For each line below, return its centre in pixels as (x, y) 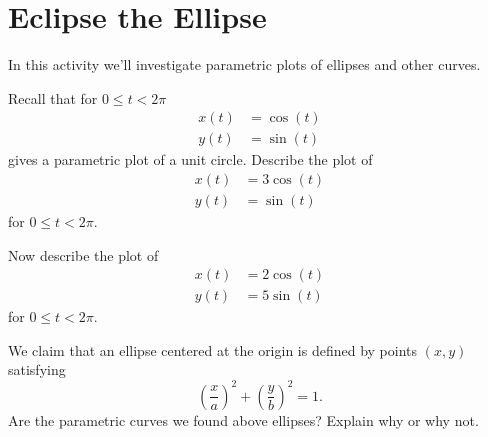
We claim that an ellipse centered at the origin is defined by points (213, 349)
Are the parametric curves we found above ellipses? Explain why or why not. (243, 419)
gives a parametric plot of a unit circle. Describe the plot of (190, 159)
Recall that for (53, 97)
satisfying (37, 369)
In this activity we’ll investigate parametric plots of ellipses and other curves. (244, 64)
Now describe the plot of (83, 254)
